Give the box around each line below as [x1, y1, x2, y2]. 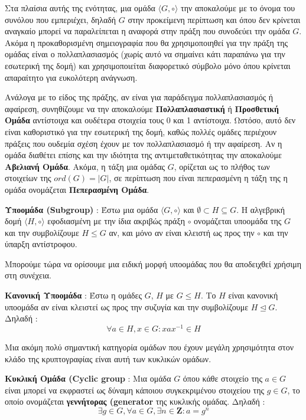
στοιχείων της [5, 172, 51, 184]
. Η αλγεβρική [236, 203, 285, 215]
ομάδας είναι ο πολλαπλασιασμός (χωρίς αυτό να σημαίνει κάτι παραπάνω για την [5, 48, 285, 60]
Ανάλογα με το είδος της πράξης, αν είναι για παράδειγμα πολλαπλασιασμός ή [5, 91, 274, 103]
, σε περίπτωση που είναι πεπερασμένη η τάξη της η [109, 172, 288, 184]
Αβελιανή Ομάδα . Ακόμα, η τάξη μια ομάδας [5, 160, 165, 172]
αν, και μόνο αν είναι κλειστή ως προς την [109, 226, 255, 238]
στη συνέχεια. [5, 269, 51, 281]
